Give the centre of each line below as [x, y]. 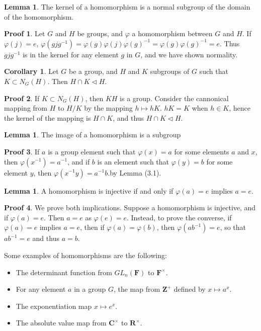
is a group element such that [92, 151]
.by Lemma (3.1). [135, 172]
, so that [233, 227]
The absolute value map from [61, 323]
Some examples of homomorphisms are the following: [85, 255]
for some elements [202, 151]
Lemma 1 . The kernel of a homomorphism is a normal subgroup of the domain [127, 7]
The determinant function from [64, 272]
